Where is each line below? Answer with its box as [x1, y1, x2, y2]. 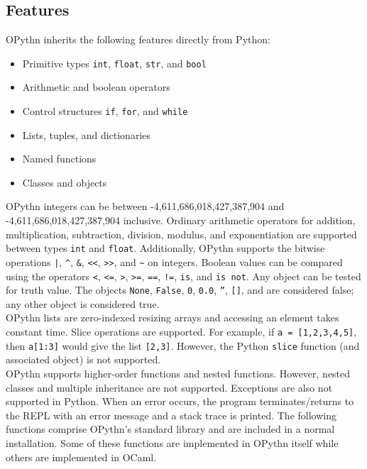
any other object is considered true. [6, 296, 160, 311]
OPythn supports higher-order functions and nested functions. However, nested [6, 365, 351, 380]
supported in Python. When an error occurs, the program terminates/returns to [6, 394, 354, 409]
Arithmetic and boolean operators [22, 79, 170, 94]
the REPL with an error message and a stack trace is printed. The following [6, 407, 336, 422]
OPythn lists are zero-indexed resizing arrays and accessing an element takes [6, 310, 339, 325]
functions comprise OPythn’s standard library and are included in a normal [6, 421, 335, 436]
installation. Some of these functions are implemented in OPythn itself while [6, 435, 339, 450]
